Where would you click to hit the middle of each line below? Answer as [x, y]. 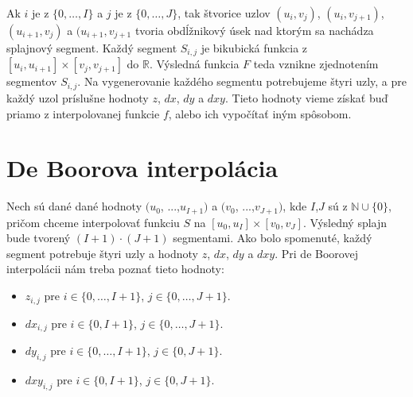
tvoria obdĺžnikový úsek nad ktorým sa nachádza [254, 30]
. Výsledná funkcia [194, 64]
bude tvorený [39, 238]
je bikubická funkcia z [254, 48]
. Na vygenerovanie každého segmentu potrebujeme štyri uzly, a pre [242, 81]
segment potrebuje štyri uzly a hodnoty [102, 253]
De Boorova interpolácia [142, 168]
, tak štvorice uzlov [224, 13]
